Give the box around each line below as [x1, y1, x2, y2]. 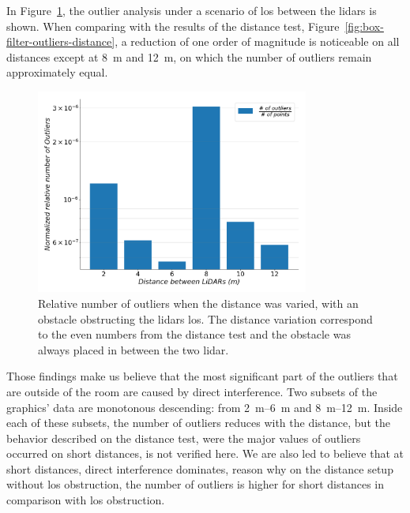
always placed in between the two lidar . [38, 341, 229, 358]
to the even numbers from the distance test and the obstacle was [38, 326, 351, 343]
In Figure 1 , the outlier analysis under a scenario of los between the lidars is [6, 2, 377, 18]
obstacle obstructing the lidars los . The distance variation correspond [38, 310, 373, 327]
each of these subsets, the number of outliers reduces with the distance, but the [6, 414, 390, 431]
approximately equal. [6, 64, 108, 81]
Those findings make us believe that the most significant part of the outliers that [6, 368, 398, 384]
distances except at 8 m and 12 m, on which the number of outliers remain [6, 48, 372, 65]
